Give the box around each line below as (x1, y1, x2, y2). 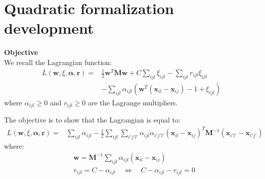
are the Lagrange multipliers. (87, 97, 178, 107)
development (4, 18, 94, 38)
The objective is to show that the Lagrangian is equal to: (4, 114, 181, 125)
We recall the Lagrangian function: (4, 56, 112, 67)
